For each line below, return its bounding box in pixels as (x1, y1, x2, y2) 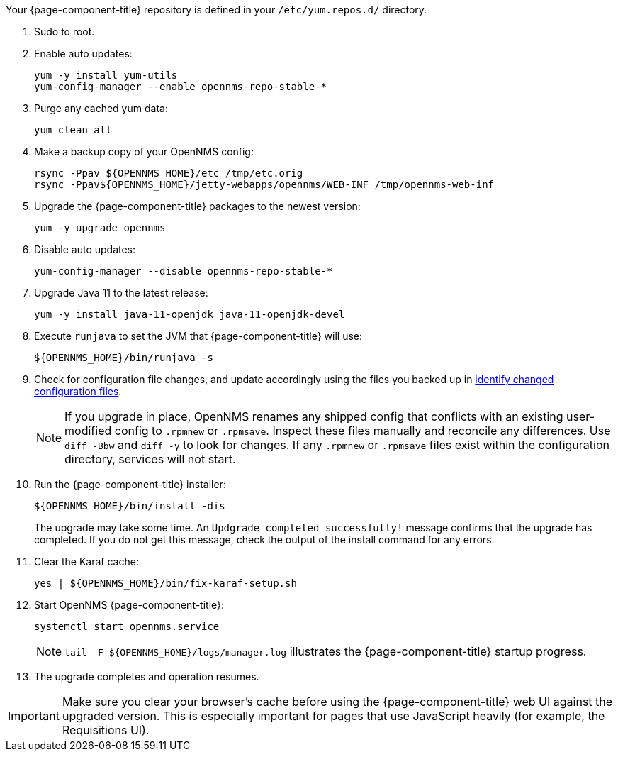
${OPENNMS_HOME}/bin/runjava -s (34, 352, 213, 363)
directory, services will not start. (64, 452, 236, 466)
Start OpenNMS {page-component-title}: (34, 599, 225, 611)
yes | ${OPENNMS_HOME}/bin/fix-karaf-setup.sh (34, 578, 297, 589)
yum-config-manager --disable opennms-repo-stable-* (34, 265, 333, 277)
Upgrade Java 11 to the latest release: (34, 287, 208, 299)
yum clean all (34, 124, 112, 136)
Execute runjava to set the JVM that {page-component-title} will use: (34, 330, 363, 342)
